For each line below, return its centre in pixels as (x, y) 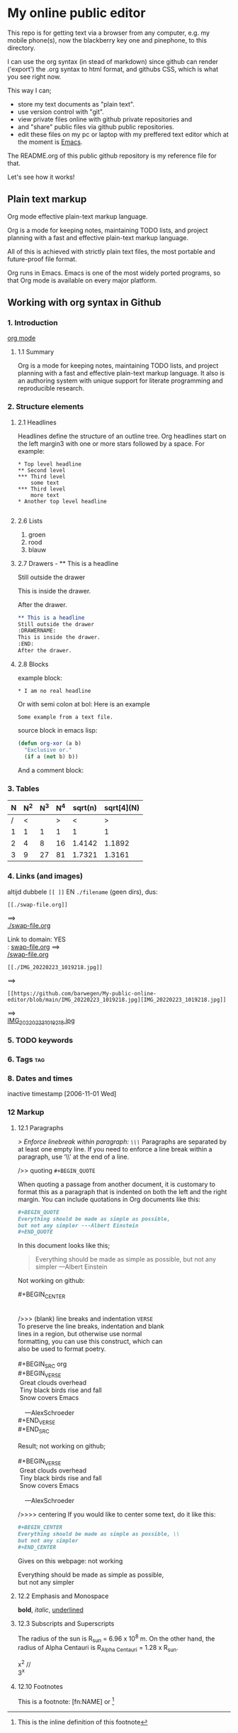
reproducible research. (51, 388)
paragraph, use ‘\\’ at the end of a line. (73, 1157)
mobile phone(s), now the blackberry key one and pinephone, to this (107, 40)
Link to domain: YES (36, 939)
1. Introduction (33, 323)
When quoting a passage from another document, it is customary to (117, 1184)
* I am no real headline (54, 691)
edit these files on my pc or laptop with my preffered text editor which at (123, 134)
